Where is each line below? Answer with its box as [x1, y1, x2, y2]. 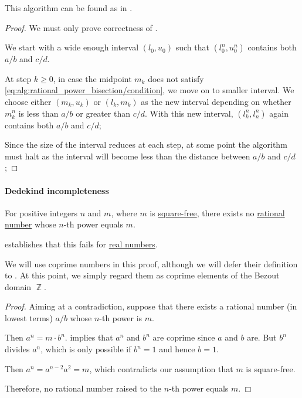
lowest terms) [5, 311, 53, 324]
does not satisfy [148, 72, 204, 84]
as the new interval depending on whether [141, 95, 291, 107]
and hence [159, 343, 195, 355]
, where [111, 206, 137, 219]
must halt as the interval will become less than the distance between [5, 149, 250, 162]
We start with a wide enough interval [5, 41, 139, 53]
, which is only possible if [40, 343, 131, 355]
